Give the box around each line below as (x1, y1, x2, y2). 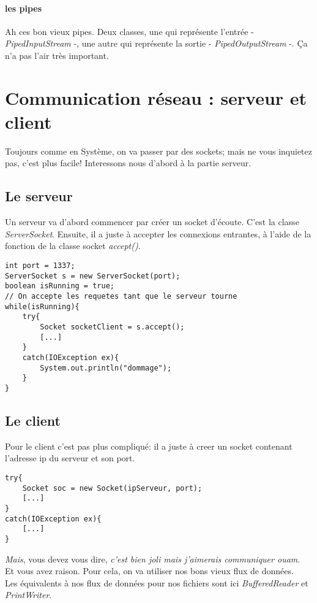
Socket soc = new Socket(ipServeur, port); (22, 483, 203, 493)
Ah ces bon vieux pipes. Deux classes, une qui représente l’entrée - (5, 25, 254, 37)
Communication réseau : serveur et (5, 85, 307, 110)
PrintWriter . (5, 588, 52, 601)
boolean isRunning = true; (5, 282, 114, 291)
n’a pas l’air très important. (5, 48, 109, 61)
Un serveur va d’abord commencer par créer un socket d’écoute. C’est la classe (5, 215, 299, 228)
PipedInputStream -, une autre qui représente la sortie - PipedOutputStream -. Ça (5, 37, 308, 50)
